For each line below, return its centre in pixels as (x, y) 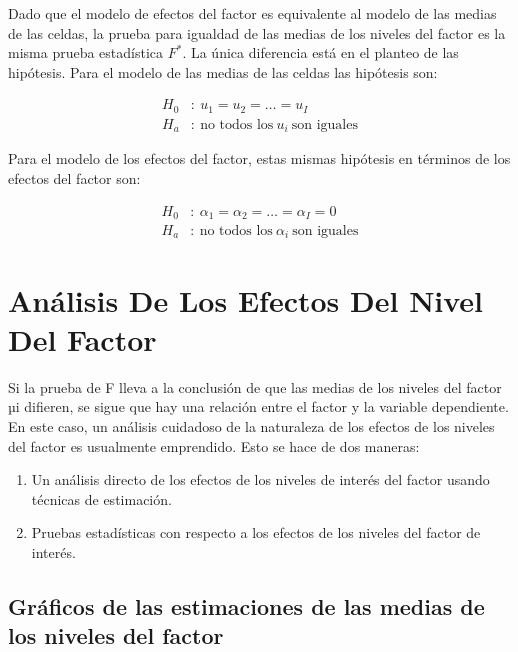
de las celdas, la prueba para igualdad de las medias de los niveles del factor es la (257, 32)
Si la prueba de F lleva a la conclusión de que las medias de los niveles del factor (255, 386)
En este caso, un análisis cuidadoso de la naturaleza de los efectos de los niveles (251, 426)
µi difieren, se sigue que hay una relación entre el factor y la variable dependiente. (258, 406)
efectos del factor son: (74, 177)
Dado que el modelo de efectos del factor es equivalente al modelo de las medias (252, 13)
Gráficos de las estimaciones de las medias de (246, 605)
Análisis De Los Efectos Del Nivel (246, 299)
